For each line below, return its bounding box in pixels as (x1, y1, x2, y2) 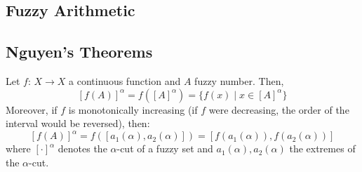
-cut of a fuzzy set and (116, 141, 213, 156)
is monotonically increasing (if (68, 102, 198, 117)
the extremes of (289, 141, 356, 156)
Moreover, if (6, 102, 58, 117)
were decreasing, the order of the (208, 102, 349, 117)
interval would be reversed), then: (6, 116, 150, 131)
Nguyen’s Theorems (6, 41, 153, 62)
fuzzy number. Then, (194, 73, 284, 88)
